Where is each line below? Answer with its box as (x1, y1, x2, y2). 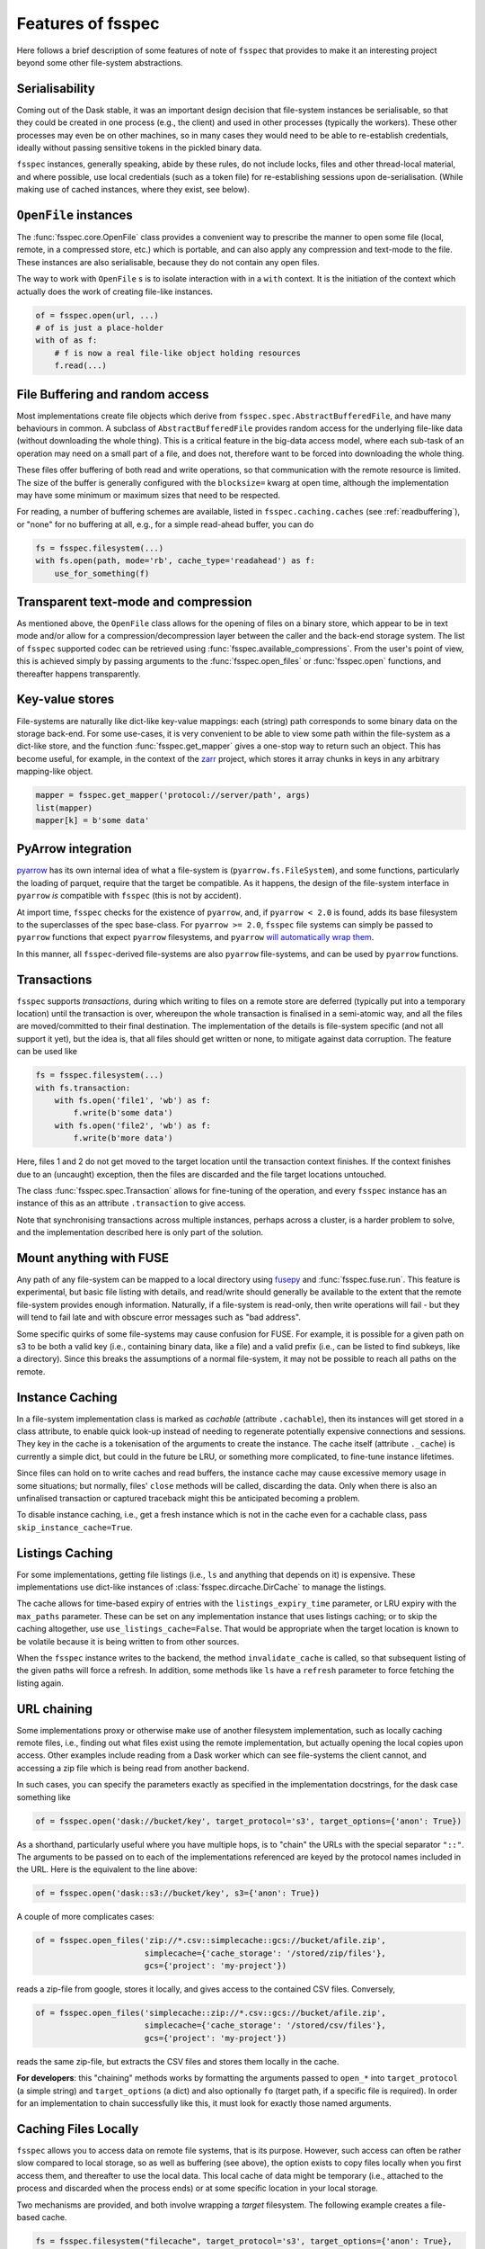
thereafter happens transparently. (16, 668, 141, 679)
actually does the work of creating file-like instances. (16, 286, 214, 297)
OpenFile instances (16, 208, 134, 222)
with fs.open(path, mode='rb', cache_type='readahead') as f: (35, 556, 315, 566)
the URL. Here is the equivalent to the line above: (16, 1864, 198, 1875)
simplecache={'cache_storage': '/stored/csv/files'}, (144, 2021, 386, 2030)
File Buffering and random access (16, 387, 209, 402)
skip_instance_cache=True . (16, 1521, 134, 1533)
